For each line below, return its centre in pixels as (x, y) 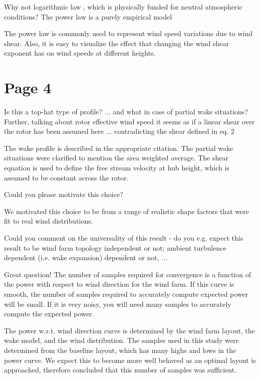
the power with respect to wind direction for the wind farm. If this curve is (119, 284)
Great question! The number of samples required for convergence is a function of (127, 274)
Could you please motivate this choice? (64, 194)
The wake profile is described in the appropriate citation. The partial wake (119, 148)
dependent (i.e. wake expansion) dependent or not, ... (86, 257)
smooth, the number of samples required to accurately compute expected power (126, 294)
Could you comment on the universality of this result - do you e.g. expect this (124, 238)
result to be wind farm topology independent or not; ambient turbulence (115, 247)
